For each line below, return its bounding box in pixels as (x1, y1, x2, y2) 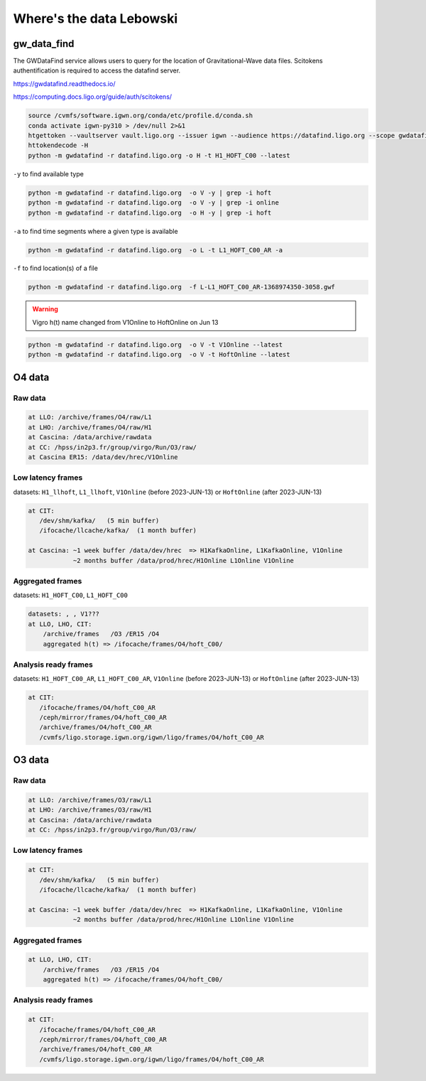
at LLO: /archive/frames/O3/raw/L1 (28, 796, 152, 804)
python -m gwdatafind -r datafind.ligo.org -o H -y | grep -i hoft (28, 208, 272, 217)
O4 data (13, 371, 50, 383)
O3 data (13, 754, 50, 766)
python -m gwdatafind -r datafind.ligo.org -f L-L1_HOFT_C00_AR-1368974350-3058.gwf (28, 283, 335, 291)
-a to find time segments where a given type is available (13, 227, 178, 235)
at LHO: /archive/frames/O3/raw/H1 (28, 806, 152, 814)
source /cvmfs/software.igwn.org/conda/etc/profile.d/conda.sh (28, 112, 253, 120)
